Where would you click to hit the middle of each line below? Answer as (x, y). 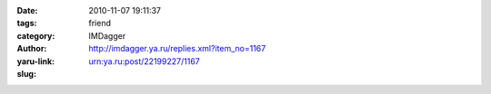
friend (100, 23)
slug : (26, 73)
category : (36, 35)
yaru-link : (35, 61)
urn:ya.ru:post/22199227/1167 (144, 61)
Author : (32, 49)
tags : (27, 23)
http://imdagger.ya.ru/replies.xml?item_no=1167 (177, 49)
